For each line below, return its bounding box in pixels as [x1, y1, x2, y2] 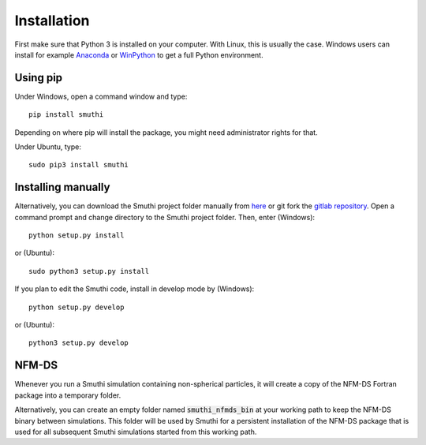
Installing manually [14, 181, 110, 194]
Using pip [14, 71, 63, 84]
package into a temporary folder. [14, 391, 121, 400]
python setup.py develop [28, 302, 125, 312]
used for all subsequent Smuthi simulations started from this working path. [14, 427, 257, 436]
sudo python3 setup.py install [28, 267, 150, 275]
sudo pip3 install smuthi [28, 160, 129, 170]
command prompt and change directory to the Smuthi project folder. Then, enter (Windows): [14, 212, 316, 222]
